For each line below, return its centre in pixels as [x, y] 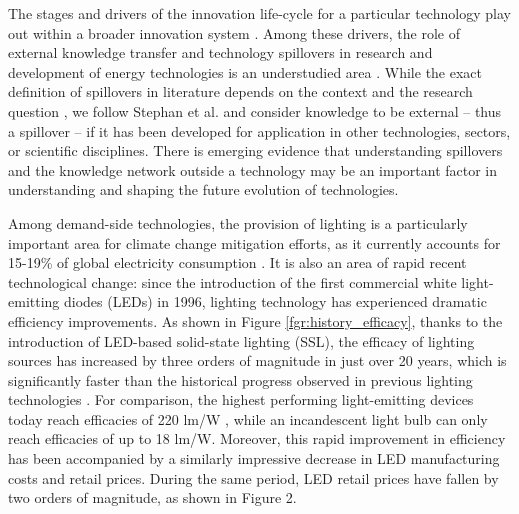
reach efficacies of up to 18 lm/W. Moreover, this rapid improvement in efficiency [257, 438]
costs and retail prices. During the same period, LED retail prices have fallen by [253, 477]
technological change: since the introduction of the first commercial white [232, 281]
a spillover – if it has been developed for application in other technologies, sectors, [259, 130]
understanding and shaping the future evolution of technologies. [203, 189]
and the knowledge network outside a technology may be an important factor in [253, 169]
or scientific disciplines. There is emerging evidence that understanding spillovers [255, 150]
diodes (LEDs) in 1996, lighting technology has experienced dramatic [275, 301]
